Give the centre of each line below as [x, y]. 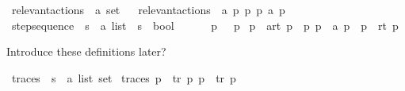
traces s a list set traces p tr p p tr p [124, 77]
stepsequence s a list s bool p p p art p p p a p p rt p [205, 25]
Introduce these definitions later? [86, 51]
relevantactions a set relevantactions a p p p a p [148, 9]
